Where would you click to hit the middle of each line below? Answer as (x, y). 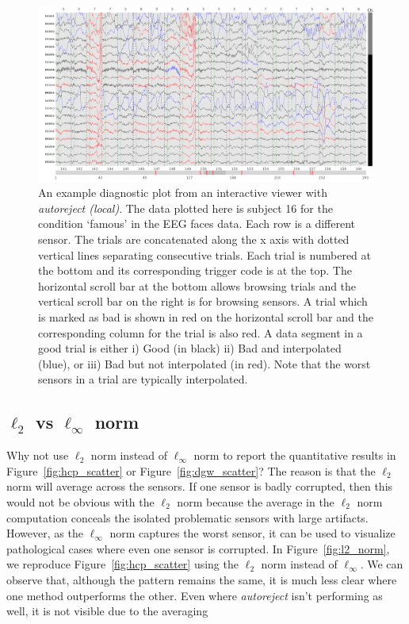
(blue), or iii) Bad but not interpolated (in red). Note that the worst (204, 363)
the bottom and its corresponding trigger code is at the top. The (195, 270)
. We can (382, 564)
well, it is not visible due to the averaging (107, 611)
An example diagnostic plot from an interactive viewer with (183, 193)
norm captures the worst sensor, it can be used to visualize (252, 533)
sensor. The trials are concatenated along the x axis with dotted (194, 239)
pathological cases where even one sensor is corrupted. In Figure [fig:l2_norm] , (198, 548)
